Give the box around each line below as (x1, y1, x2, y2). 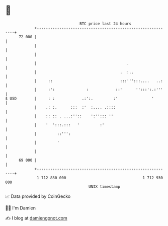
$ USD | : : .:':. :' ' (5, 96, 154, 101)
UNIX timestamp (88, 184, 121, 189)
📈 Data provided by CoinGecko (5, 193, 71, 199)
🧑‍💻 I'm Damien (5, 205, 36, 211)
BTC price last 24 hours (79, 21, 132, 26)
